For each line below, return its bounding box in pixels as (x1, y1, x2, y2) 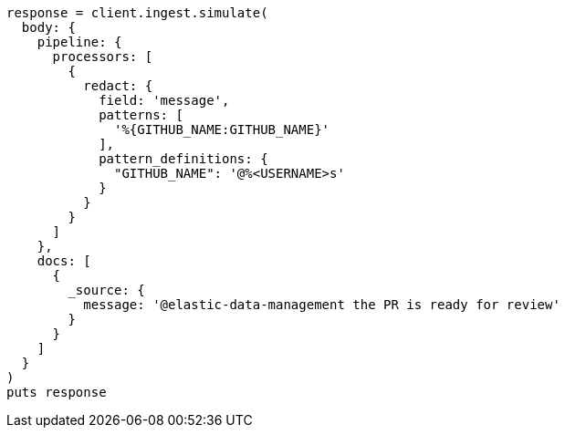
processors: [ (52, 49, 153, 64)
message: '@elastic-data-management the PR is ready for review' (83, 297, 560, 312)
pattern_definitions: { (99, 151, 268, 166)
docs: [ (37, 254, 91, 268)
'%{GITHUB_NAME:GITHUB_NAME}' (114, 122, 330, 137)
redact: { (83, 78, 153, 93)
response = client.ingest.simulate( (6, 5, 268, 20)
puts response (6, 385, 107, 399)
